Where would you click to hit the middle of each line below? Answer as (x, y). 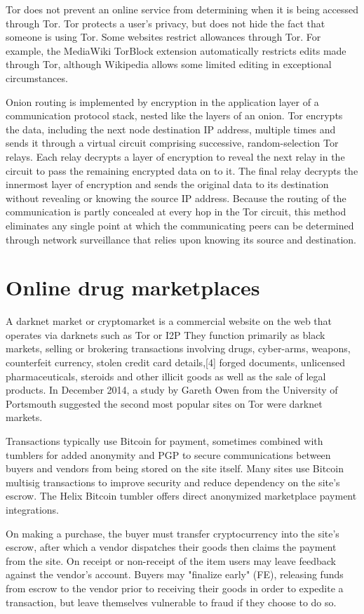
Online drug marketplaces (133, 287)
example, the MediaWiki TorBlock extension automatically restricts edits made (176, 50)
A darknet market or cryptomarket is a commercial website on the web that (169, 321)
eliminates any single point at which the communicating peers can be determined (180, 225)
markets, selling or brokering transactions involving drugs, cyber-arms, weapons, (178, 348)
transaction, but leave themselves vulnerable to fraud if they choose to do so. (171, 602)
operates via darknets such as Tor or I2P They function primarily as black (166, 334)
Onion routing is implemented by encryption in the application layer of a (162, 101)
